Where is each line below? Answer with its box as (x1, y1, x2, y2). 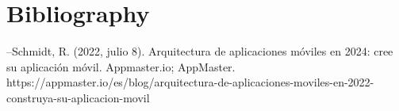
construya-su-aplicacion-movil (6, 89, 150, 105)
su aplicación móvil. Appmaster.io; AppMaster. (6, 58, 236, 75)
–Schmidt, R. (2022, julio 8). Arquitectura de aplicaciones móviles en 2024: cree (6, 43, 393, 59)
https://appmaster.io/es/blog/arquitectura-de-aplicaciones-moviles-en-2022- (6, 74, 374, 90)
